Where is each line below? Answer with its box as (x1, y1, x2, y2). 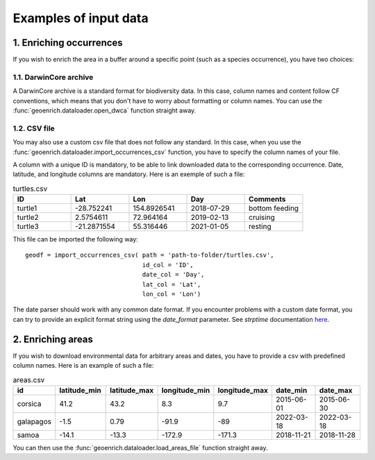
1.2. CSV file (12, 123, 55, 133)
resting (249, 222, 272, 232)
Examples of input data (12, 10, 149, 26)
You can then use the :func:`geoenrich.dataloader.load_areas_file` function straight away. (12, 443, 268, 452)
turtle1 (17, 203, 37, 213)
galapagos (17, 416, 52, 426)
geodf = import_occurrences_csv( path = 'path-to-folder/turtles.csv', (25, 251, 274, 259)
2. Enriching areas (12, 333, 94, 345)
